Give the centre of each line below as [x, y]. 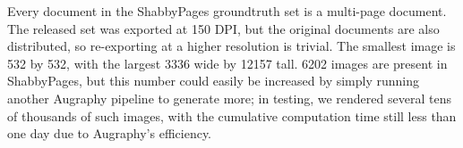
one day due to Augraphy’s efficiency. [110, 133]
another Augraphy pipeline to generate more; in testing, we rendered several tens [229, 98]
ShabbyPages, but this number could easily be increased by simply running [214, 81]
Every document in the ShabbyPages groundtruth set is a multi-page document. [227, 11]
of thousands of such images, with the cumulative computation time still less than [232, 115]
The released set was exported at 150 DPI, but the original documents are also [223, 28]
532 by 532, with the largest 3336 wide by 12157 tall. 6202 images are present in [227, 63]
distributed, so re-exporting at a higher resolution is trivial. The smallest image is [231, 46]
